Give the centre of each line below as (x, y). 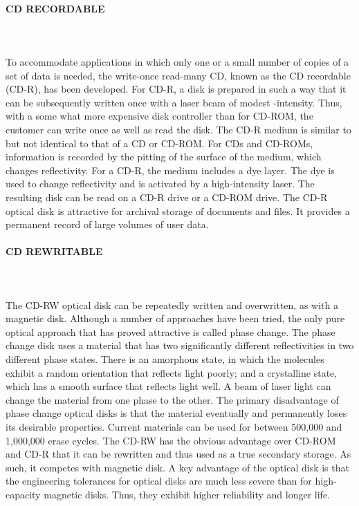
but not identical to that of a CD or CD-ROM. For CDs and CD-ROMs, (159, 143)
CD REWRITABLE (54, 251)
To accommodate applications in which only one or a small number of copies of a (177, 61)
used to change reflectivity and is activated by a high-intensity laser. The (160, 184)
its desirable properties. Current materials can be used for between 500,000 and (174, 427)
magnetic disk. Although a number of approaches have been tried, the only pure (175, 318)
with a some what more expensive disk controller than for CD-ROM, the (159, 116)
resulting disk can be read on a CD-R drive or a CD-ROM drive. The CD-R (167, 197)
